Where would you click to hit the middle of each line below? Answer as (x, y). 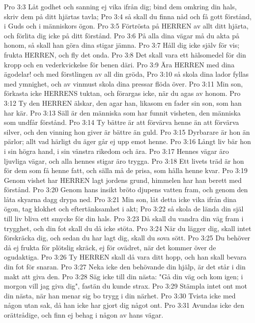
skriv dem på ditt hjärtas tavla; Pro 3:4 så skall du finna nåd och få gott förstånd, (128, 16)
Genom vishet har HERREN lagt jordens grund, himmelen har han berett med (123, 180)
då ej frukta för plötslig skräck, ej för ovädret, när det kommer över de (110, 247)
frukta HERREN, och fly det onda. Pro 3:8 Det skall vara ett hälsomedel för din (125, 54)
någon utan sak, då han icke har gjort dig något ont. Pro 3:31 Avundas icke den (124, 305)
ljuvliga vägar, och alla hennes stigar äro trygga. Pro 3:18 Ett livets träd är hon (124, 161)
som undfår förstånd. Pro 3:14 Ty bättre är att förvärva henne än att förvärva (122, 122)
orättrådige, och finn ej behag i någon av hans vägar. (84, 315)
